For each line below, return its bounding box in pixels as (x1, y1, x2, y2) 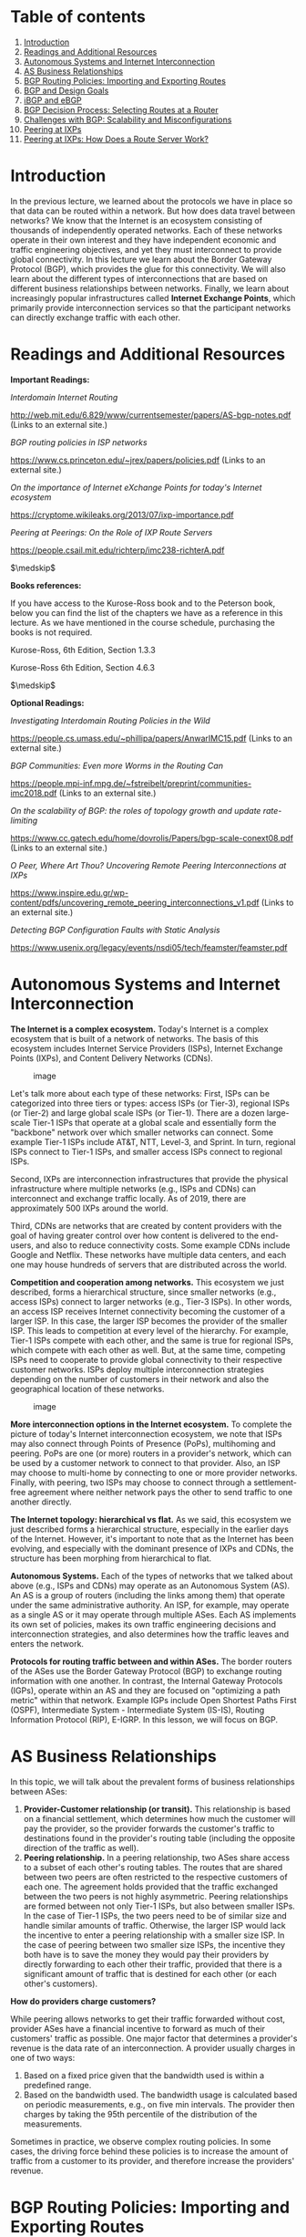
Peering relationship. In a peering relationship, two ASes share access (23, 1852, 291, 1863)
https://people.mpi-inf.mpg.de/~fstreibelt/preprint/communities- (10, 777, 252, 788)
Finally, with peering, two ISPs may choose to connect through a (10, 1476, 252, 1488)
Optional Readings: (10, 697, 85, 708)
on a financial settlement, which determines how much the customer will (23, 1813, 296, 1824)
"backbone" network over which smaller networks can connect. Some (10, 1127, 274, 1138)
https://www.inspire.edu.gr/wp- (10, 887, 129, 898)
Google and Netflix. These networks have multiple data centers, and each (10, 1249, 287, 1260)
